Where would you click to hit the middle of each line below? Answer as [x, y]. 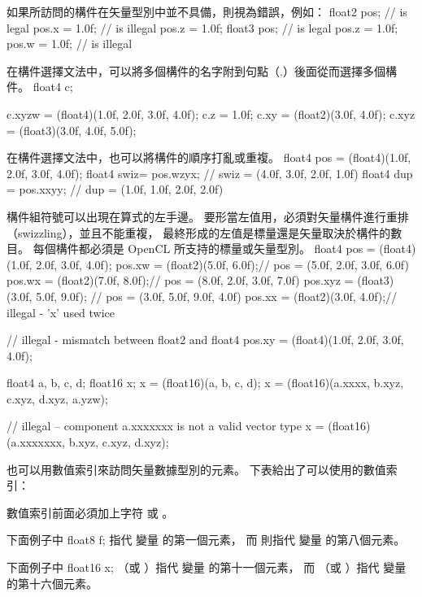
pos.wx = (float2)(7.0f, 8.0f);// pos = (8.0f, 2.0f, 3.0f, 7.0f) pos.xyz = [180, 280]
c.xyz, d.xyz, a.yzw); [57, 398]
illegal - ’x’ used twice [61, 312]
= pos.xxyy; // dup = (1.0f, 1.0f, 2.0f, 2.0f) [115, 189]
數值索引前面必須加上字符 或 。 [90, 512]
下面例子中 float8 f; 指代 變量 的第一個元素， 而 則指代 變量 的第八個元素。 [206, 540]
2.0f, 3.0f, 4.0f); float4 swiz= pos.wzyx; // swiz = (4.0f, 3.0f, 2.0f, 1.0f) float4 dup [210, 173]
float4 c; [53, 87]
